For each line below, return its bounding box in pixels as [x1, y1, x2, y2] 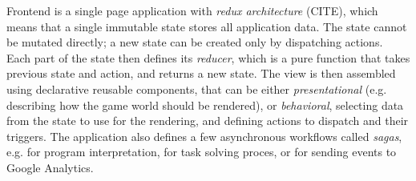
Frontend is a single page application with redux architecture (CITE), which [6, 2, 378, 18]
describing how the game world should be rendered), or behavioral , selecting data [6, 96, 404, 113]
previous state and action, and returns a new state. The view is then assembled [6, 65, 396, 82]
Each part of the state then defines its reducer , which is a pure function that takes [6, 49, 410, 66]
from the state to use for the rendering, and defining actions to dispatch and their [6, 112, 409, 129]
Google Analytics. [6, 159, 94, 175]
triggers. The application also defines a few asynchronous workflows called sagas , [6, 127, 402, 144]
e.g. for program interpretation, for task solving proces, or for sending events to [6, 143, 397, 160]
